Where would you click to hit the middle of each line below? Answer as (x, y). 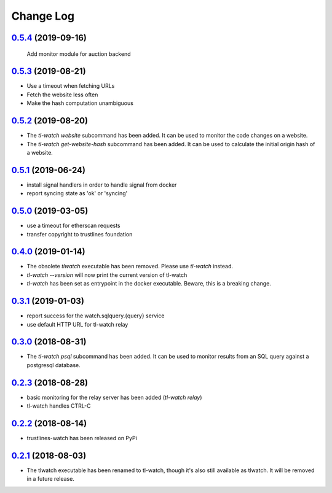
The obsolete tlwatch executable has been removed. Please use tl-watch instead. (130, 266)
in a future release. (51, 479)
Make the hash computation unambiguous (80, 103)
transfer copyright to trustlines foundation (80, 234)
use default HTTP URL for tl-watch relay (77, 324)
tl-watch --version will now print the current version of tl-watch (107, 275)
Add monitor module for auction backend (79, 54)
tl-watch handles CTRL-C (59, 406)
